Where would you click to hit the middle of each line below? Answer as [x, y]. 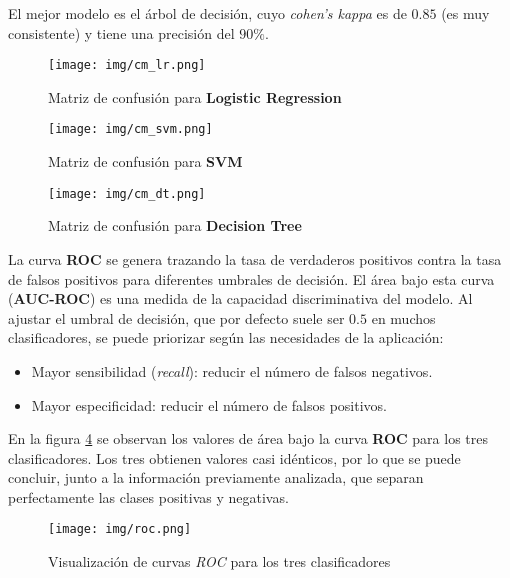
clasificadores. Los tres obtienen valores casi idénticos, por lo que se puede [234, 457]
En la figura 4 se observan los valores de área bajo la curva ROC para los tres [248, 438]
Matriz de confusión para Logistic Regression [195, 96]
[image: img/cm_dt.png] [127, 193]
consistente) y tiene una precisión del [121, 32]
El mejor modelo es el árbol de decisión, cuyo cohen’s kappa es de [207, 13]
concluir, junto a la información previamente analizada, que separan [216, 477]
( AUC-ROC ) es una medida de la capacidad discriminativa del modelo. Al [240, 298]
